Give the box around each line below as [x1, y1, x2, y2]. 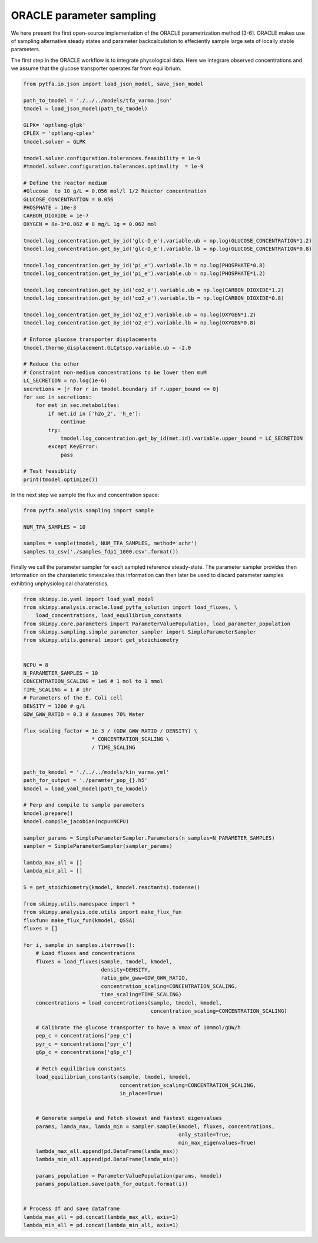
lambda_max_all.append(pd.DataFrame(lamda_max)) [35, 1148, 179, 1154]
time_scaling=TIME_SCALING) [101, 991, 182, 998]
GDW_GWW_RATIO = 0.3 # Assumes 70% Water [23, 711, 145, 718]
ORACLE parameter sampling [11, 9, 156, 22]
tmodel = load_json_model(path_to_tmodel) [23, 105, 148, 112]
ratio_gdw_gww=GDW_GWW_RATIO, [101, 974, 188, 982]
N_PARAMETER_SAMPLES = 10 [23, 670, 98, 677]
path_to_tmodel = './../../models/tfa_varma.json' [23, 97, 173, 104]
